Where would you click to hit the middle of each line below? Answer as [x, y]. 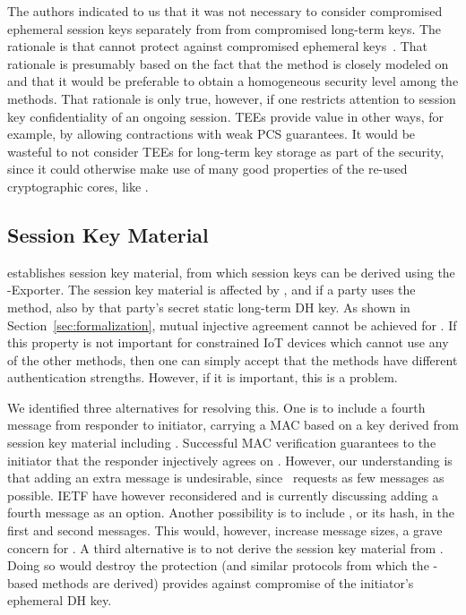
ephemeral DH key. [60, 600]
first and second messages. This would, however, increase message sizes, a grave [225, 530]
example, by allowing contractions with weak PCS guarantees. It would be [211, 134]
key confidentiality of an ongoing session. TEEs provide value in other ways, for [226, 116]
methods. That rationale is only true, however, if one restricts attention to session [232, 98]
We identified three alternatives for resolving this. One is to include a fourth [216, 407]
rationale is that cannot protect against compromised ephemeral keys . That [218, 46]
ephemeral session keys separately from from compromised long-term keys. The [224, 28]
